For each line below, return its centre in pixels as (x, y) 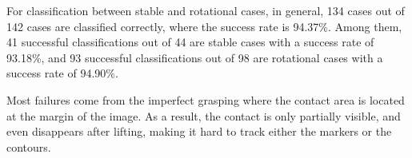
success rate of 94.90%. (62, 73)
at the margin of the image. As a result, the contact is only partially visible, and (204, 115)
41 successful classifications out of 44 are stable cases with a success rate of (190, 42)
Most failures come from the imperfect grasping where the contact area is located (206, 99)
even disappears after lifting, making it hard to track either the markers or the (199, 131)
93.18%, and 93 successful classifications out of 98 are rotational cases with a (195, 57)
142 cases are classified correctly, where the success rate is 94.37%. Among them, (204, 26)
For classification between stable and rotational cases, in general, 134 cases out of (206, 10)
